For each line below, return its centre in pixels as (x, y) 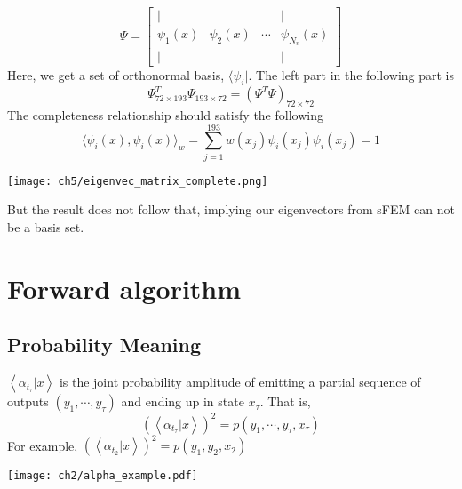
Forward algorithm (124, 288)
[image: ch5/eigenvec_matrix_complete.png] (138, 181)
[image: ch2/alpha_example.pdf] (103, 476)
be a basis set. (46, 226)
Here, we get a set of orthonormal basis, (116, 75)
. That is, (285, 401)
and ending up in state (183, 401)
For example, (43, 445)
